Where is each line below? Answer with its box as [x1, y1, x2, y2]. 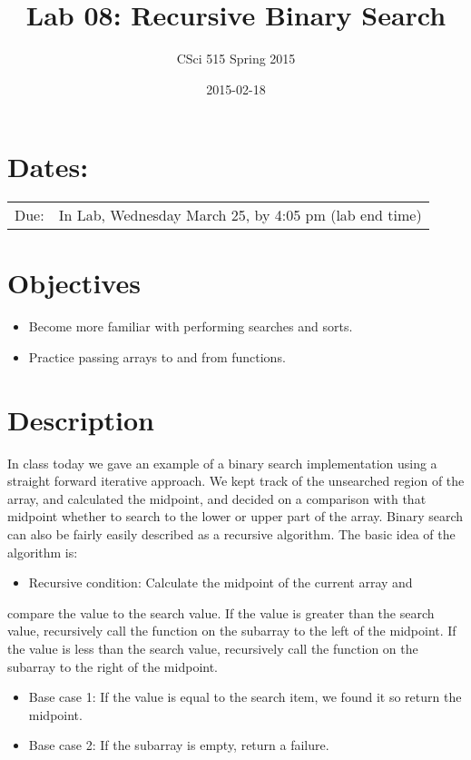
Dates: [7, 148, 89, 185]
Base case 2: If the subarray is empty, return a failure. [28, 735, 329, 755]
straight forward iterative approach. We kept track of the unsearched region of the [7, 471, 465, 490]
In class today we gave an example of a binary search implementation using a [7, 453, 437, 472]
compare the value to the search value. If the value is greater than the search [7, 603, 435, 622]
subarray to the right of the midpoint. [7, 656, 219, 676]
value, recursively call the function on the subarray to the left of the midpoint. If [7, 621, 456, 640]
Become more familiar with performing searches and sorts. [28, 317, 353, 336]
